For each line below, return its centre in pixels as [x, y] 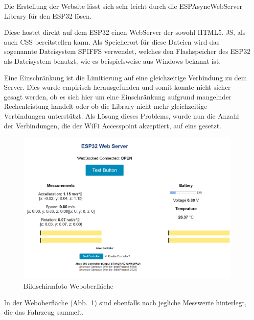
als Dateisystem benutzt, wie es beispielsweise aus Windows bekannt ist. [113, 61]
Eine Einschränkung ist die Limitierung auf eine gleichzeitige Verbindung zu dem [126, 77]
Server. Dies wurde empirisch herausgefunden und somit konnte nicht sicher [117, 87]
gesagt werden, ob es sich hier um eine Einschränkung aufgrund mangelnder [118, 96]
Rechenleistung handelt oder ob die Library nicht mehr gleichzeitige [106, 106]
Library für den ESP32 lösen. [48, 15]
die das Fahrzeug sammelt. [44, 312]
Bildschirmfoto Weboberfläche [69, 286]
